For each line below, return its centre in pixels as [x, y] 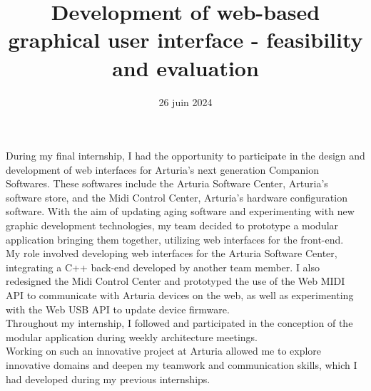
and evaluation [185, 67]
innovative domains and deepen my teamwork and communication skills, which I [182, 365]
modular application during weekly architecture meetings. [132, 337]
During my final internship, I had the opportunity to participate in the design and [185, 156]
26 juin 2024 [185, 101]
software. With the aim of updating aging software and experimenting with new [180, 211]
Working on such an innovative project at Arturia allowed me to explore [164, 351]
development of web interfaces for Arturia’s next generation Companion [163, 169]
